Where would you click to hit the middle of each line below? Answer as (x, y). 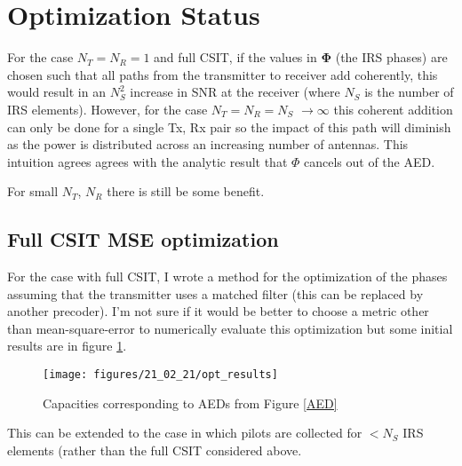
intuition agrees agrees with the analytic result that (147, 161)
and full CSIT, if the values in (235, 57)
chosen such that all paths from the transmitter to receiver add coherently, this (223, 74)
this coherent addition (393, 109)
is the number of (409, 92)
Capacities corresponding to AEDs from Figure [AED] (190, 403)
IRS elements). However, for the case (108, 109)
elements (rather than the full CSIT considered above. (155, 450)
